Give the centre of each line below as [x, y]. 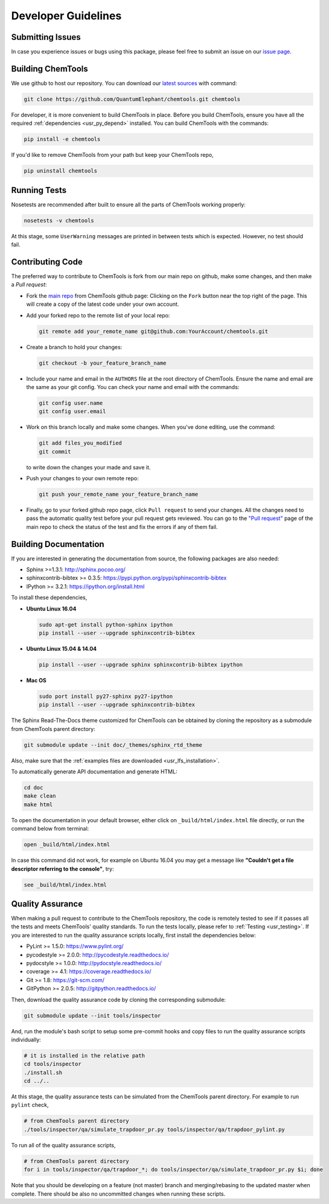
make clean [40, 796]
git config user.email [72, 411]
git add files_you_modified [80, 443]
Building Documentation [58, 544]
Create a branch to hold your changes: [74, 347]
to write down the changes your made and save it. [88, 467]
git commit [55, 452]
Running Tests [39, 190]
